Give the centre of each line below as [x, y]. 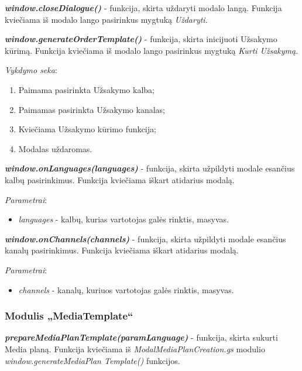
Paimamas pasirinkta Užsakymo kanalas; [92, 109]
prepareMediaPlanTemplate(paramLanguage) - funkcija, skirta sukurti [141, 337]
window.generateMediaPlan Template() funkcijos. [92, 360]
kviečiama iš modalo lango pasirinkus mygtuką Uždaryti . [106, 19]
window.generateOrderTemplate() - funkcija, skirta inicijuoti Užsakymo [141, 39]
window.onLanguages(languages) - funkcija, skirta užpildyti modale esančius [150, 168]
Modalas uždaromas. [55, 148]
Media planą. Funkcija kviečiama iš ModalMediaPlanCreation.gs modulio [135, 348]
